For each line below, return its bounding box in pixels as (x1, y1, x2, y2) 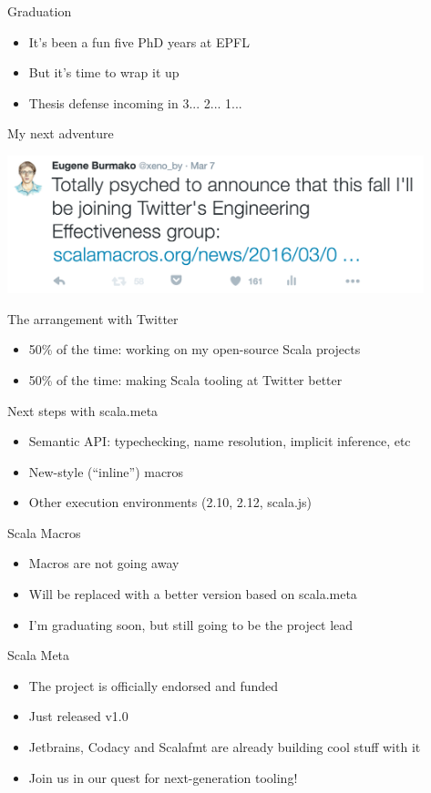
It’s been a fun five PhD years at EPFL (28, 32, 250, 51)
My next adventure (7, 124, 114, 143)
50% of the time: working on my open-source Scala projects (28, 340, 361, 359)
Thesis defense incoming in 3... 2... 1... (28, 93, 242, 112)
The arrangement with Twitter (7, 309, 179, 328)
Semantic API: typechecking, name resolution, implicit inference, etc (28, 432, 411, 451)
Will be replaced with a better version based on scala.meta (28, 585, 357, 604)
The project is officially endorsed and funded (28, 676, 279, 695)
